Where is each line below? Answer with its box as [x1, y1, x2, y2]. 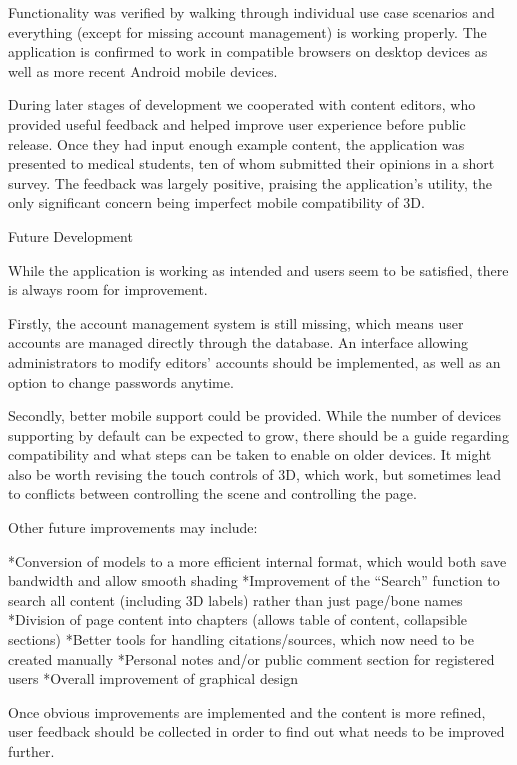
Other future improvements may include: [8, 517, 258, 538]
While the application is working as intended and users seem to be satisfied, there [8, 259, 509, 280]
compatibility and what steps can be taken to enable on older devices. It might [8, 444, 492, 465]
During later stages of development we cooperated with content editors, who [8, 94, 476, 115]
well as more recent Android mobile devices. [8, 60, 278, 81]
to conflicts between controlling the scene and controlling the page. [8, 483, 417, 504]
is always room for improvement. [8, 279, 208, 300]
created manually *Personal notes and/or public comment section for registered [8, 648, 495, 669]
